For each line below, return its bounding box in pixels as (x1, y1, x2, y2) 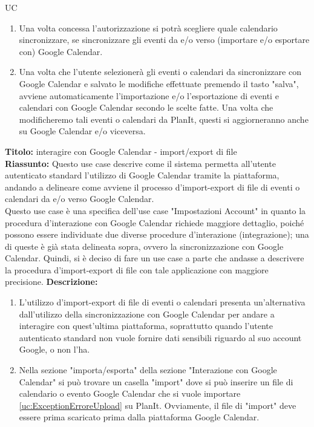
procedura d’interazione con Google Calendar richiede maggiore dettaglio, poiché (5, 216, 304, 229)
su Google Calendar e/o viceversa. (19, 125, 146, 137)
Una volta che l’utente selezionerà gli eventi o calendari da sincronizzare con (19, 65, 301, 78)
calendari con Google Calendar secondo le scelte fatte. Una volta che (19, 101, 273, 114)
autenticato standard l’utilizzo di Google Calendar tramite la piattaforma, (5, 169, 280, 181)
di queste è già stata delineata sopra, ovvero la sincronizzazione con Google (5, 240, 284, 252)
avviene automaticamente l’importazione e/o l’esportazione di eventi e (19, 89, 279, 102)
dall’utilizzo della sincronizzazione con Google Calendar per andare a (19, 307, 275, 320)
